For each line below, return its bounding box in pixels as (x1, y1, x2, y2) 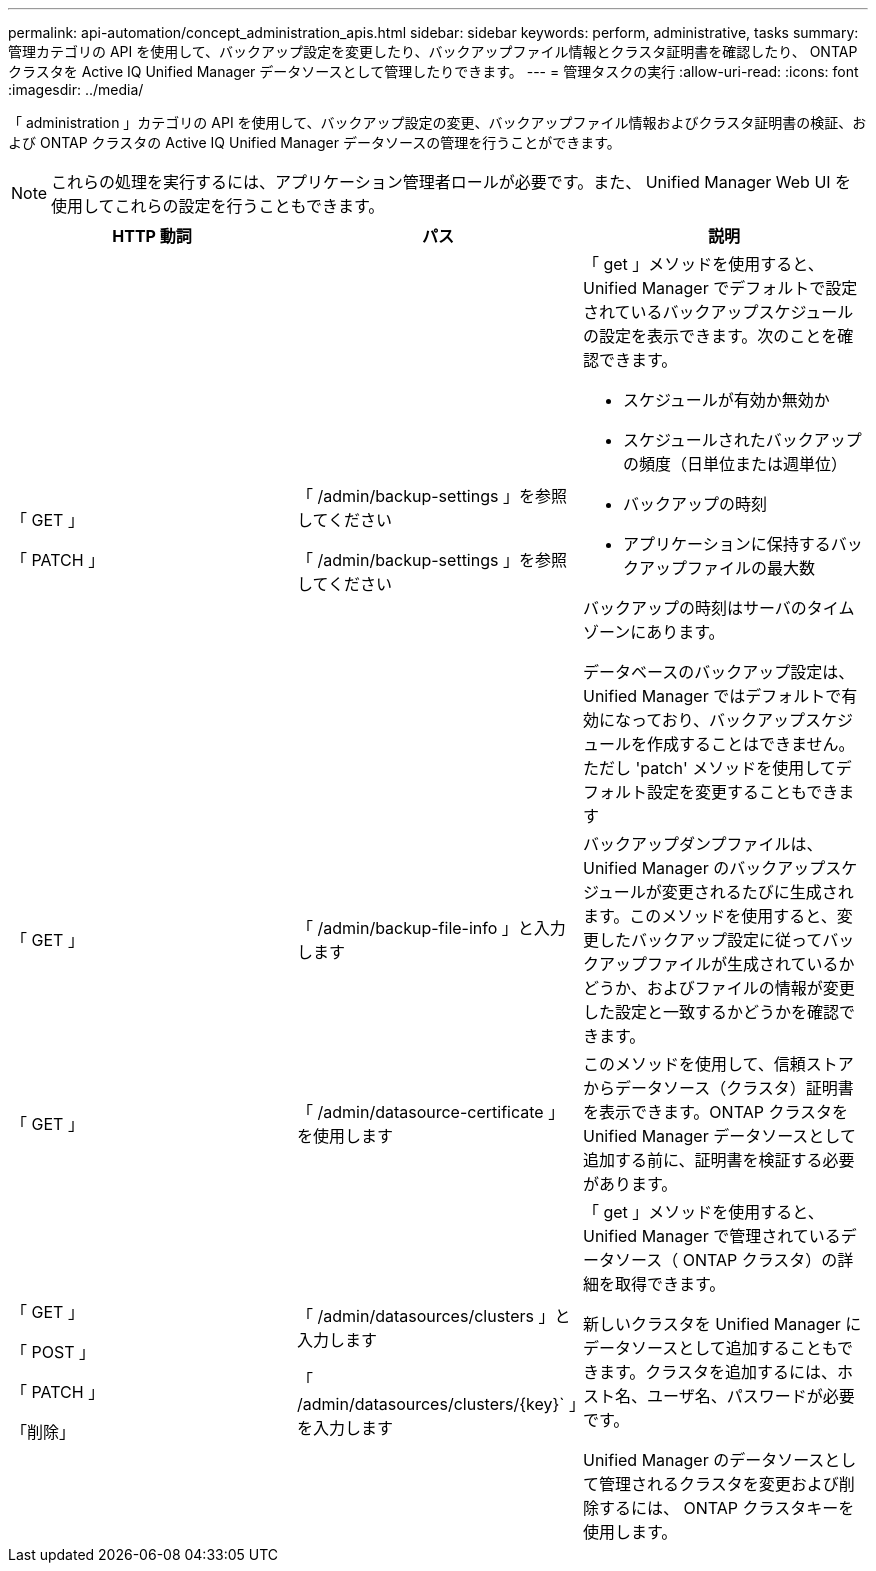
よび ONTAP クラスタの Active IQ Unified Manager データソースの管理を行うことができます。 (8, 134, 621, 151)
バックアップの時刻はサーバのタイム (582, 598, 855, 618)
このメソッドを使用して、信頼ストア (582, 1054, 854, 1074)
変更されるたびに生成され (661, 882, 854, 902)
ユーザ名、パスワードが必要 (646, 1386, 855, 1406)
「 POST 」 (11, 1342, 95, 1362)
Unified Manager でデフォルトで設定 (582, 278, 858, 298)
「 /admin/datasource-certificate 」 (296, 1102, 565, 1122)
